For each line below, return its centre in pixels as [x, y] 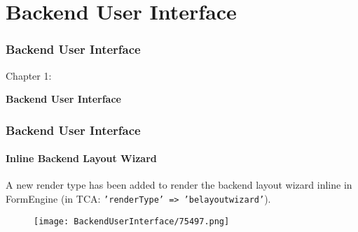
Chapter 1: [29, 75]
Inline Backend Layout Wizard [81, 158]
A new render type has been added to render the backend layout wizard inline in [179, 185]
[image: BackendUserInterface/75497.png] [132, 221]
